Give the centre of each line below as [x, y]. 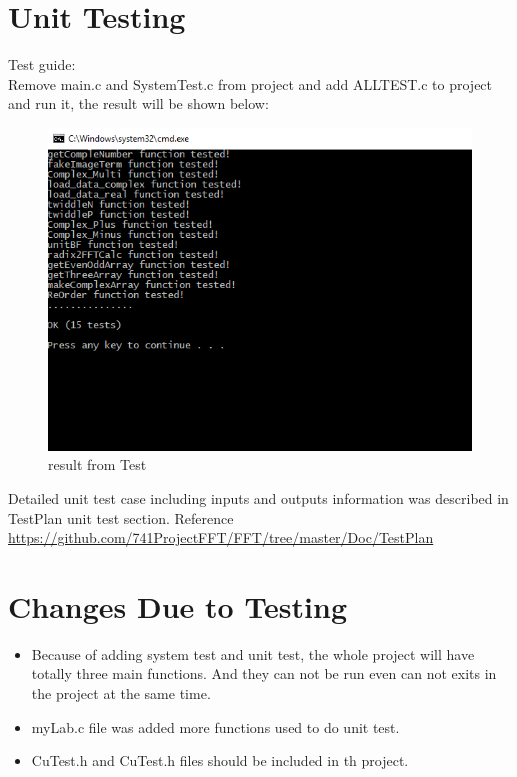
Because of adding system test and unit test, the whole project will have [253, 653]
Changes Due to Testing [178, 605]
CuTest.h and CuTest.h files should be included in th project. [220, 760]
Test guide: [42, 64]
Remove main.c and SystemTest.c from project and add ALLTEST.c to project [250, 83]
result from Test [97, 464]
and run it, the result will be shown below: [138, 103]
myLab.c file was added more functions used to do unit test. [215, 726]
